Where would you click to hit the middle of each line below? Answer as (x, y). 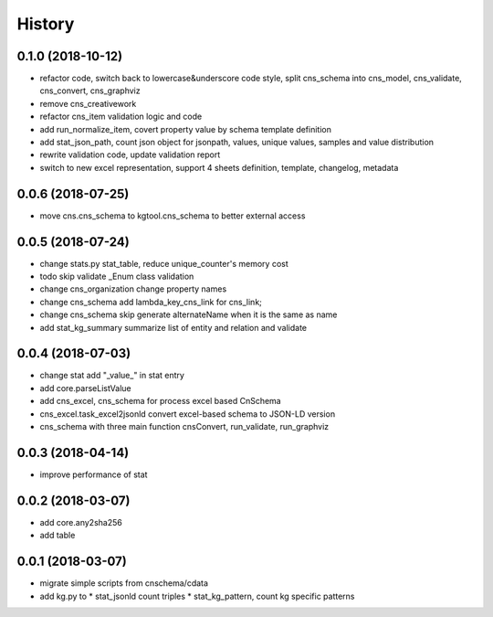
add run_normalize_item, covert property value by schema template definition (186, 129)
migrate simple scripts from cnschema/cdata (124, 583)
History (46, 24)
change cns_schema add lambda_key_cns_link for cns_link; (151, 302)
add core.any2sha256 (81, 522)
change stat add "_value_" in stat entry (112, 376)
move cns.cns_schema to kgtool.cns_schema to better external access (173, 216)
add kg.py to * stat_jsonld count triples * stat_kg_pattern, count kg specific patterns (197, 596)
